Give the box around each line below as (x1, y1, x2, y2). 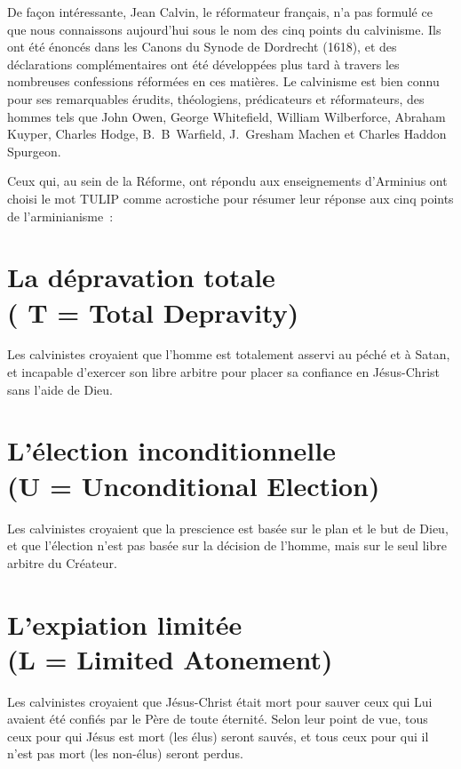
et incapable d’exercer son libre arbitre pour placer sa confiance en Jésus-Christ (7, 363, 440, 381)
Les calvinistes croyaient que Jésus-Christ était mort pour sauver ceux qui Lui (7, 692, 433, 710)
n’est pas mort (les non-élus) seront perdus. (7, 744, 243, 763)
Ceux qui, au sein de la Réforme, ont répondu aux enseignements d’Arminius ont (7, 172, 448, 190)
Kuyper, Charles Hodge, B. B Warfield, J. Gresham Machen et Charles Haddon (7, 124, 447, 143)
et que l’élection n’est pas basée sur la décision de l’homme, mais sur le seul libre (7, 536, 447, 555)
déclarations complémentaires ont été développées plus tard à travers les (7, 54, 400, 73)
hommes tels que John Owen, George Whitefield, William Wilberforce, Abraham (7, 107, 446, 125)
